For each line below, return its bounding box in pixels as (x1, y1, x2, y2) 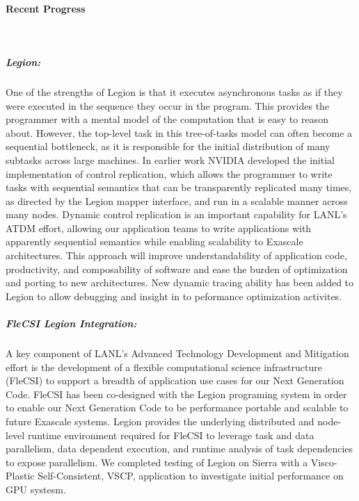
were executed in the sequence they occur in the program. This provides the (6, 98, 330, 113)
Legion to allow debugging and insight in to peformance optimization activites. (6, 288, 342, 303)
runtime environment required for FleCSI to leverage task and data (27, 427, 314, 442)
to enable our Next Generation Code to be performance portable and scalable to (6, 400, 349, 415)
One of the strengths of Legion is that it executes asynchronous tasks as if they (6, 84, 343, 99)
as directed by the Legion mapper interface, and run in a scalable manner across (6, 193, 348, 208)
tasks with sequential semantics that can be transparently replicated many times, (6, 180, 352, 195)
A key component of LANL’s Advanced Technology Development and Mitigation (6, 346, 349, 361)
